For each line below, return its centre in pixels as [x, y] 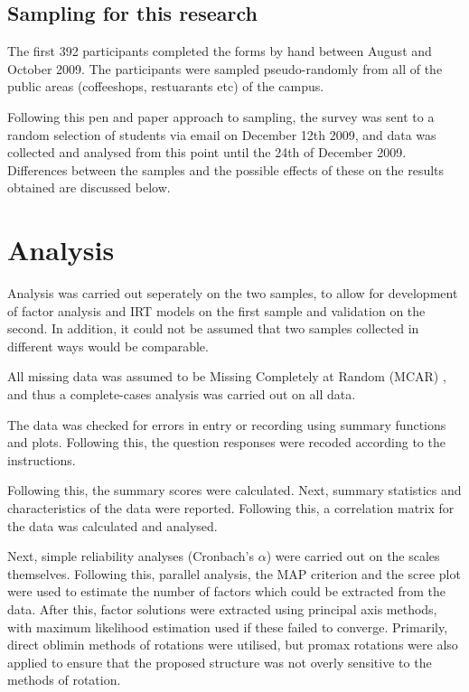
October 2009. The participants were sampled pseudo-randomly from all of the [225, 68]
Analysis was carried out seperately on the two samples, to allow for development [233, 293]
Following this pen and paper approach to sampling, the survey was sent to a [221, 116]
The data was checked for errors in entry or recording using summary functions [227, 424]
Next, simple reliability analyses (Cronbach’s [131, 556]
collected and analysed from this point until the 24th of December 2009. [207, 152]
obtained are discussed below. [89, 187]
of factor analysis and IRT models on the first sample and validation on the [216, 310]
